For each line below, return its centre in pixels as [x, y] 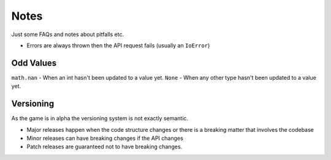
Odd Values [34, 63]
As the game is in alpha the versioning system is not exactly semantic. [100, 118]
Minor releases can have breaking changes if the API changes [105, 138]
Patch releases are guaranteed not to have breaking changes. [105, 147]
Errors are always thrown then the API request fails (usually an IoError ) [118, 45]
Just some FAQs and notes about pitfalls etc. [68, 34]
